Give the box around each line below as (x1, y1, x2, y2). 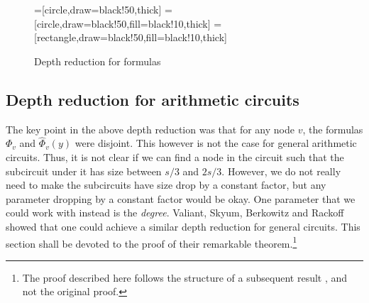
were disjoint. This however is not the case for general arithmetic (75, 136, 357, 150)
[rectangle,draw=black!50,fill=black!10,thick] (34, 30, 227, 45)
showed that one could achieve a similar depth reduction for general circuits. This (6, 219, 360, 233)
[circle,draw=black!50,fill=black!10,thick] (34, 16, 211, 31)
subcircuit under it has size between (6, 163, 162, 178)
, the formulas (302, 121, 363, 136)
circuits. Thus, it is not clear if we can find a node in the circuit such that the (6, 149, 344, 164)
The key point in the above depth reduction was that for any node (6, 121, 294, 136)
